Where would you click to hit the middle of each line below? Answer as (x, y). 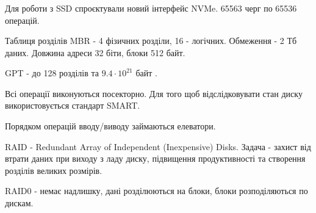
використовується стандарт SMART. (73, 105)
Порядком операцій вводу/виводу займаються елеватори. (110, 126)
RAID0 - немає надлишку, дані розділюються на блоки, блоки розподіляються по (156, 191)
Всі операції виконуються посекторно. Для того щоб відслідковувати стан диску (154, 93)
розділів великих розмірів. (54, 170)
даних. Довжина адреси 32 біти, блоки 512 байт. (95, 52)
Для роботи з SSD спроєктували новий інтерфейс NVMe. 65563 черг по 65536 (151, 8)
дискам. (19, 203)
